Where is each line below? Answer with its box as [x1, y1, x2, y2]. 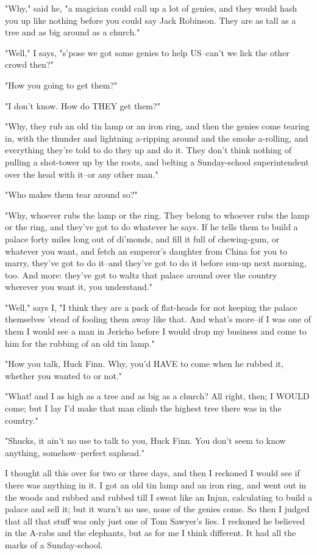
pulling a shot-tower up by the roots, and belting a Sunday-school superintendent [5, 155, 309, 168]
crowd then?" [5, 58, 54, 71]
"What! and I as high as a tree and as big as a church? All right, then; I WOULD [5, 390, 310, 402]
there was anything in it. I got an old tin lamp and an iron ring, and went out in [5, 479, 307, 491]
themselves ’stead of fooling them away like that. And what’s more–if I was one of [5, 313, 312, 325]
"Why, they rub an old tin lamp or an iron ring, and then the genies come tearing [5, 120, 310, 132]
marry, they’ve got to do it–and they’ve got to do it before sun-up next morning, [5, 256, 307, 269]
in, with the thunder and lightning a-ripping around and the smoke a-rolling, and [5, 131, 308, 144]
